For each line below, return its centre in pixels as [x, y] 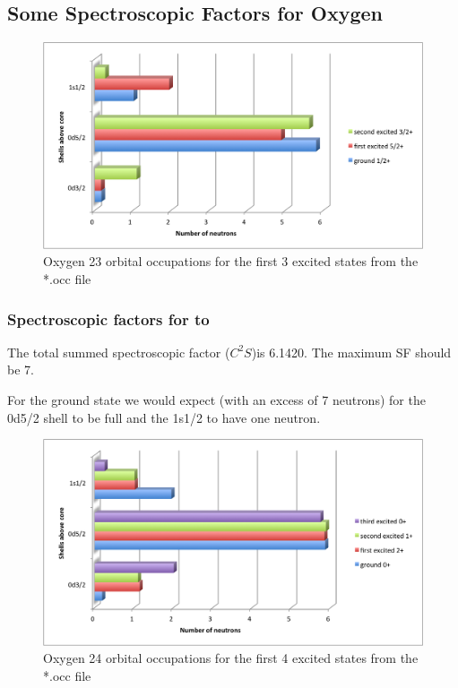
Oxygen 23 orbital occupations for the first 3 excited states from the [231, 261]
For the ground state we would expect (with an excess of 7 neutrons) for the [216, 400]
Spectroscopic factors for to [108, 318]
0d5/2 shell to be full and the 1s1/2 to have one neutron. [164, 417]
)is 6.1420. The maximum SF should [351, 352]
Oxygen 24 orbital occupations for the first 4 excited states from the [231, 658]
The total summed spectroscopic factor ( [119, 352]
